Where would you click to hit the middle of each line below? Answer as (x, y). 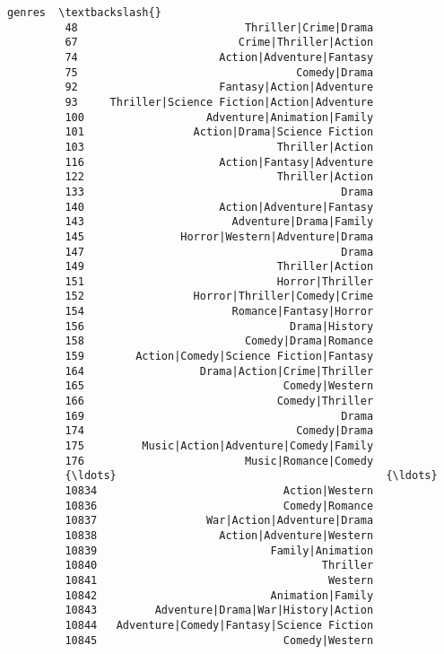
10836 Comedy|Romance (219, 506)
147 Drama (219, 252)
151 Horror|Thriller (219, 281)
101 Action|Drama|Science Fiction (219, 132)
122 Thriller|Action (219, 177)
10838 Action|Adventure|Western (219, 535)
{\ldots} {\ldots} (251, 476)
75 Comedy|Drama (219, 72)
